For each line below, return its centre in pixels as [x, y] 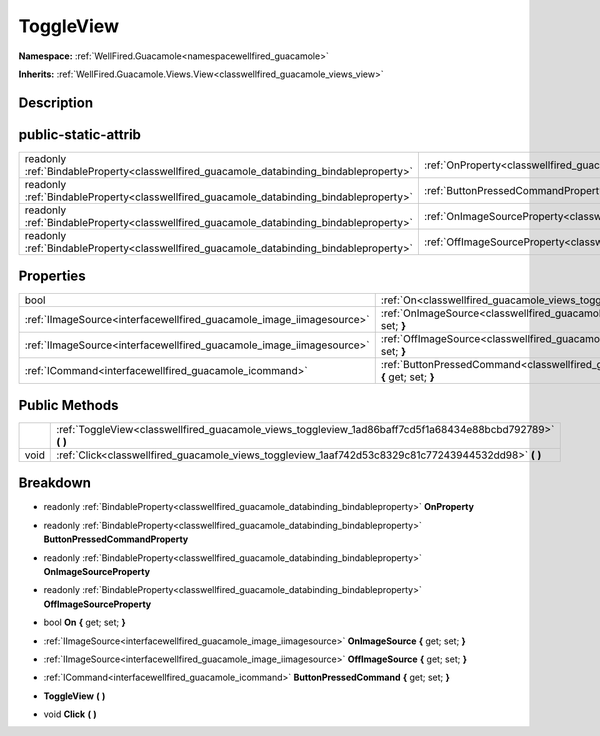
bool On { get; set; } [85, 622]
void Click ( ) [70, 714]
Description [56, 102]
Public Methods [68, 405]
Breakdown [55, 483]
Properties [52, 276]
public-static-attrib [80, 134]
